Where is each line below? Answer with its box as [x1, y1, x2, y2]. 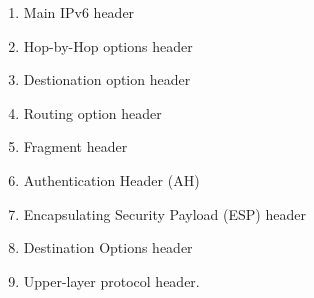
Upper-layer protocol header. [23, 270, 200, 291]
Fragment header [23, 136, 128, 157]
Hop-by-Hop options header [23, 35, 193, 56]
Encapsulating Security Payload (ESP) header [23, 203, 306, 224]
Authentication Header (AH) [23, 169, 200, 190]
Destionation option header [23, 69, 191, 90]
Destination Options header [23, 237, 193, 258]
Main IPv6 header [23, 2, 135, 22]
